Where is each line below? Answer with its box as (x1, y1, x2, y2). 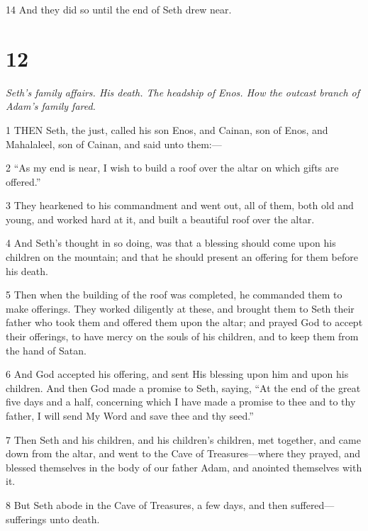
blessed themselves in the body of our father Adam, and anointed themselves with (6, 459, 362, 474)
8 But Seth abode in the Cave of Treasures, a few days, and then (6, 497, 288, 512)
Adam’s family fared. (6, 99, 96, 113)
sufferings (6, 511, 47, 526)
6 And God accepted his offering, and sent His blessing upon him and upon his (6, 367, 349, 381)
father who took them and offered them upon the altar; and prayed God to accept (6, 315, 363, 330)
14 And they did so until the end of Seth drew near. (6, 2, 232, 16)
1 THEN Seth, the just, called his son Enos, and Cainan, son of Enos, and (6, 122, 328, 137)
